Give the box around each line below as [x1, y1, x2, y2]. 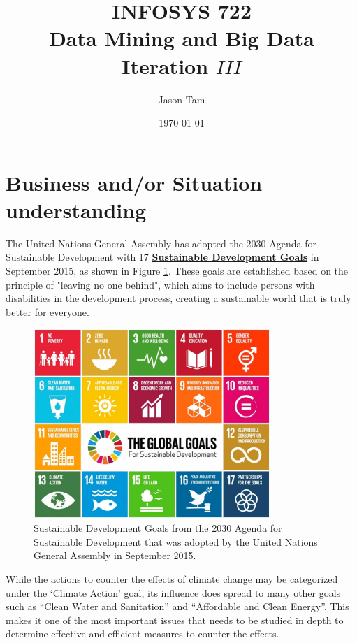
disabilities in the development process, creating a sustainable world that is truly [6, 291, 351, 305]
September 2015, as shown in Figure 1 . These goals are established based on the [6, 263, 349, 277]
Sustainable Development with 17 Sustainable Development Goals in [6, 250, 319, 264]
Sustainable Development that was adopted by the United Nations [34, 534, 318, 549]
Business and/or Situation [6, 168, 263, 196]
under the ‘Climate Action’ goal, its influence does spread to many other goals [6, 585, 341, 600]
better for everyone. [6, 304, 89, 319]
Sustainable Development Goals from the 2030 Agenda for [34, 521, 282, 535]
